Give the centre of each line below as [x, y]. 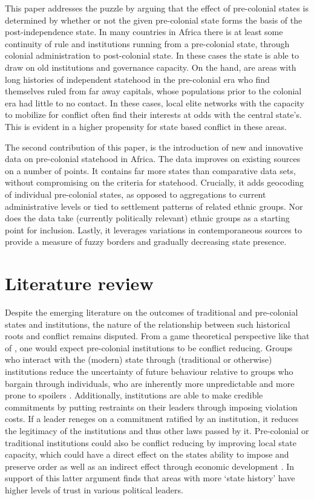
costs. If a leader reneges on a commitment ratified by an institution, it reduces [152, 419]
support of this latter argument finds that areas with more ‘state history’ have [150, 478]
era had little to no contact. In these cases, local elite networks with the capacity [155, 102]
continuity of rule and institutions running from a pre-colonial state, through [147, 43]
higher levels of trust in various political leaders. [94, 489]
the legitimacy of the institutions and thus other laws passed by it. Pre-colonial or [157, 430]
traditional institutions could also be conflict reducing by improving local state [151, 442]
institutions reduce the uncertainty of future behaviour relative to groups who [149, 371]
